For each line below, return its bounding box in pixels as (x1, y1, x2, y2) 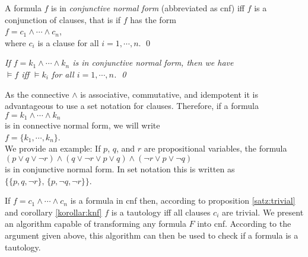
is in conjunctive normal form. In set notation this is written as (5, 162, 235, 175)
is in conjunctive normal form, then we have (72, 56, 234, 69)
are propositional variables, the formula (144, 142, 287, 155)
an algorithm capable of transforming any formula (5, 217, 186, 230)
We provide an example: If (5, 142, 101, 155)
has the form (130, 13, 176, 25)
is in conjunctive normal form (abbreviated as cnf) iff (51, 2, 245, 14)
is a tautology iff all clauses (111, 205, 211, 218)
